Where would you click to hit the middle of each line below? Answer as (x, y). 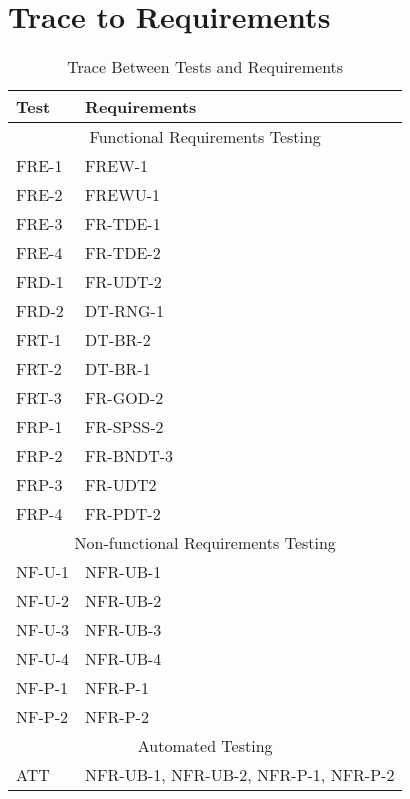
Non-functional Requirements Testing (205, 543)
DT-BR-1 (118, 369)
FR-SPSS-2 (124, 427)
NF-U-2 (43, 601)
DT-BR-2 (118, 340)
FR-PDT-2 (123, 514)
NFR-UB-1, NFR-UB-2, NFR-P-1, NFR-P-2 (240, 775)
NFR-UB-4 (123, 659)
